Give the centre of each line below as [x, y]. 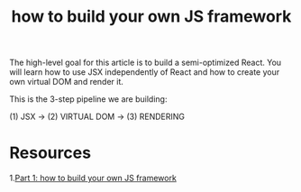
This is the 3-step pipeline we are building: [88, 99]
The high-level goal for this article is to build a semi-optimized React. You [146, 63]
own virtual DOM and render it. [67, 82]
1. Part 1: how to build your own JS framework [93, 178]
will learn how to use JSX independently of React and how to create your [145, 72]
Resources [50, 153]
